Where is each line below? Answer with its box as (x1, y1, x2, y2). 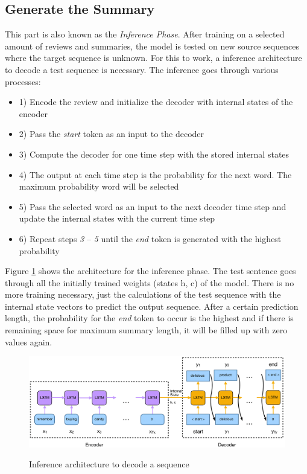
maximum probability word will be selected (19, 180, 179, 193)
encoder (19, 107, 48, 120)
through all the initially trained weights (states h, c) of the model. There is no (5, 276, 294, 289)
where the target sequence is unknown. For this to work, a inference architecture (5, 51, 302, 64)
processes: (5, 75, 41, 88)
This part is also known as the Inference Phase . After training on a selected (5, 28, 285, 40)
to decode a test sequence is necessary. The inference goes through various (5, 63, 279, 75)
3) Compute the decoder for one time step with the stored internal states (19, 147, 290, 160)
